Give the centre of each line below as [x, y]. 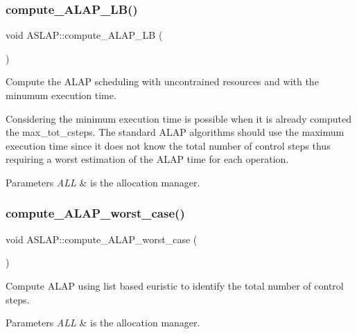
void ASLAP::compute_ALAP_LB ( [84, 35]
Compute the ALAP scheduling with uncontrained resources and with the [162, 81]
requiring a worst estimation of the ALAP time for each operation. [147, 159]
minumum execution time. [61, 95]
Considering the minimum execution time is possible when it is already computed [178, 118]
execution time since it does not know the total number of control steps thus [168, 145]
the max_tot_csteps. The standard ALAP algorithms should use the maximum [175, 132]
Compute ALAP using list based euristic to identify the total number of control [175, 285]
